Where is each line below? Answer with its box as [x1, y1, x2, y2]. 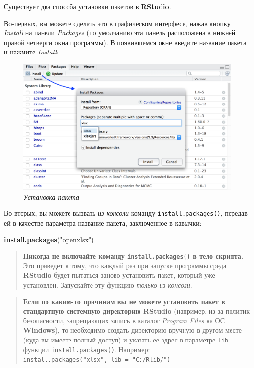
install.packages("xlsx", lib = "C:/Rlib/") [23, 356, 171, 364]
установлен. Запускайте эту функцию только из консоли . [23, 279, 192, 289]
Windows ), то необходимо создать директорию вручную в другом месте [23, 325, 242, 335]
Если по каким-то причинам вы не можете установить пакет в [23, 296, 225, 306]
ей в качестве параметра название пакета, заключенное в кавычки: [4, 217, 202, 228]
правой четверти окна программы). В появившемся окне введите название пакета [4, 37, 247, 47]
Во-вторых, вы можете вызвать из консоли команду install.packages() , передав [4, 208, 248, 218]
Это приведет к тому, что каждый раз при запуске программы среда [23, 260, 227, 270]
